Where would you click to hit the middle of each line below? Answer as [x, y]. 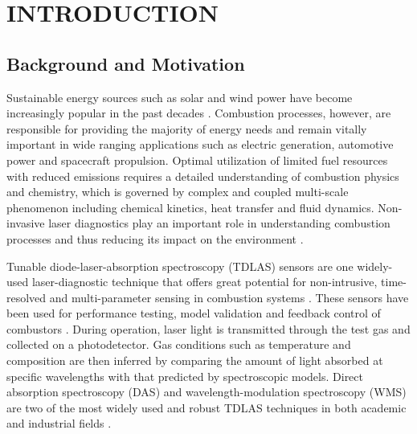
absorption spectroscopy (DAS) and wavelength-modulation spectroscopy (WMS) [206, 392]
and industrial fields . [59, 423]
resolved [27, 297]
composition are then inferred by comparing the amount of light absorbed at [195, 360]
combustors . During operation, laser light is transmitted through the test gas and [208, 328]
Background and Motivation [126, 63]
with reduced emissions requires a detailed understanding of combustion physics [203, 176]
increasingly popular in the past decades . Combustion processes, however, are [199, 113]
